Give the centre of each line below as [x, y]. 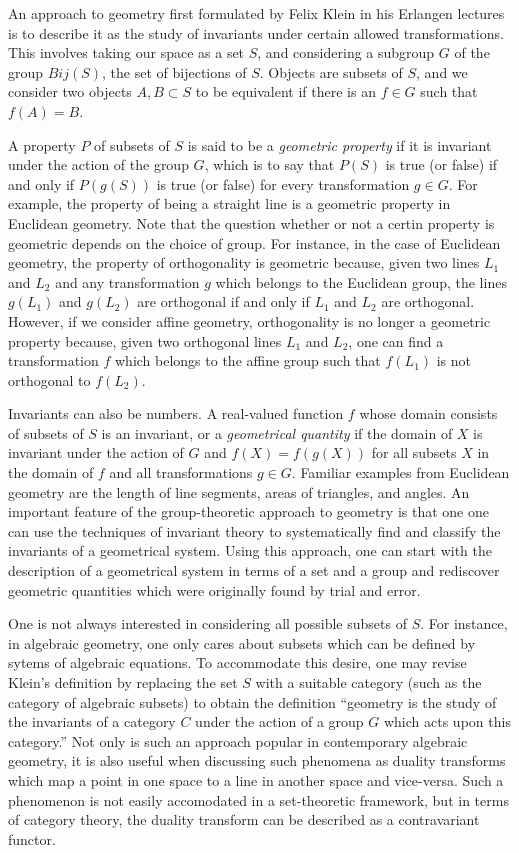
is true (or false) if [441, 164]
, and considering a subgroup [346, 52]
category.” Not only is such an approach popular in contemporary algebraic [238, 740]
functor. [32, 838]
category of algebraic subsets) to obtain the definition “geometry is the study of [252, 701]
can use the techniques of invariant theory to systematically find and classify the [254, 530]
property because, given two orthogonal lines [145, 340]
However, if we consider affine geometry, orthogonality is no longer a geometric [249, 320]
